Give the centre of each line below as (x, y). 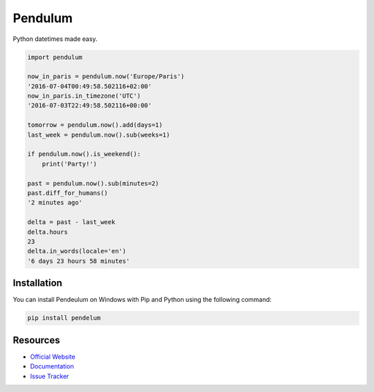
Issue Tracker (50, 376)
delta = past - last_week (71, 222)
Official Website (53, 357)
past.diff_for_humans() (68, 193)
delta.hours (48, 232)
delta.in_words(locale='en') (77, 251)
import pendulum (55, 57)
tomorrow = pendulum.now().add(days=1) (95, 125)
